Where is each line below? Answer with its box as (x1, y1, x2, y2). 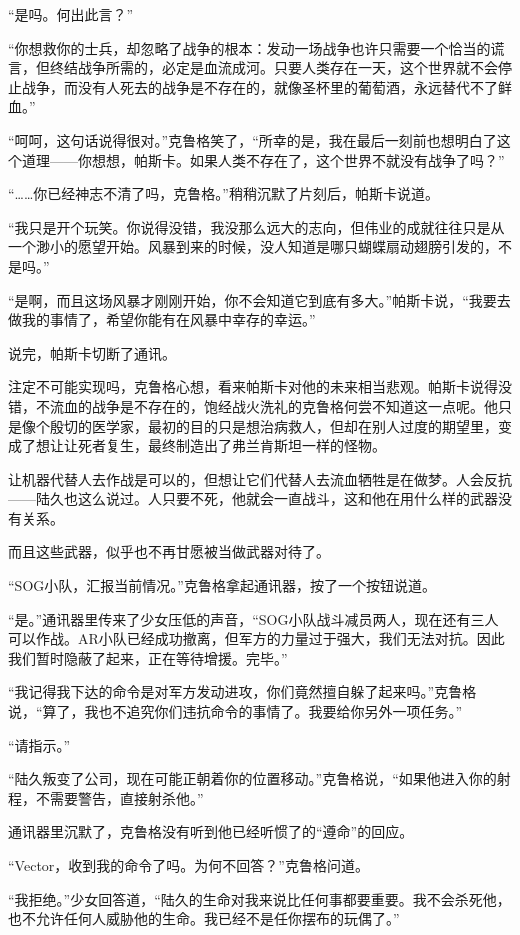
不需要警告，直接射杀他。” (35, 787, 204, 808)
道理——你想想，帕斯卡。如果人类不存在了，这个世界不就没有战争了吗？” (21, 149, 505, 170)
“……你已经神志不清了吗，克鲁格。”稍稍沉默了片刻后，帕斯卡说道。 (8, 183, 439, 204)
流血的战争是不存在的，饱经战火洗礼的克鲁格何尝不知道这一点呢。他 (49, 395, 498, 416)
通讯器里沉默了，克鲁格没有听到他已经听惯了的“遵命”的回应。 (8, 821, 414, 842)
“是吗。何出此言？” (8, 4, 134, 24)
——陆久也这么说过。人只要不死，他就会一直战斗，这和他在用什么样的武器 (8, 488, 498, 509)
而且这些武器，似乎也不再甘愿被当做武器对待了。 (8, 541, 330, 562)
